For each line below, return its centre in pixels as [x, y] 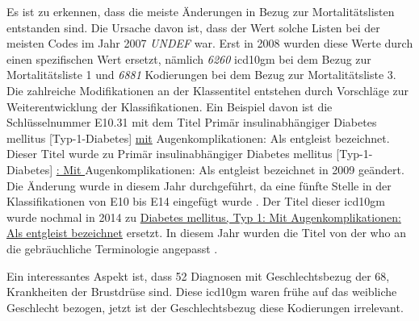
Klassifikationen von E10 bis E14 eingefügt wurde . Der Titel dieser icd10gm [196, 201]
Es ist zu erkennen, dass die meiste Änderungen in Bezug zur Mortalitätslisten [201, 11]
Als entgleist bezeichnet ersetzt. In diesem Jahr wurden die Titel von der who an [206, 233]
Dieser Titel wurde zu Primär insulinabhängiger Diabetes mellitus [170, 154]
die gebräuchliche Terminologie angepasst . [112, 248]
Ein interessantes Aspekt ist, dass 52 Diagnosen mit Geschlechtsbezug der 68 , [198, 275]
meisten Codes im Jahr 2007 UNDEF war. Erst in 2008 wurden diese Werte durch [210, 43]
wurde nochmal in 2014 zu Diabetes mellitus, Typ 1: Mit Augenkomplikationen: [204, 217]
